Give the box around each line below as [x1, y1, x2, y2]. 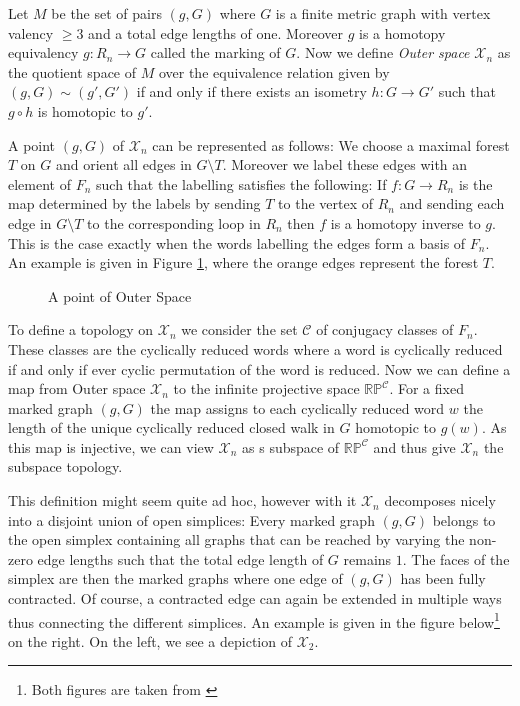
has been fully [400, 568, 486, 589]
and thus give [373, 436, 456, 457]
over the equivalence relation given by [158, 61, 390, 82]
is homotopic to [37, 100, 133, 121]
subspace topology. [8, 456, 123, 477]
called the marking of [150, 42, 281, 63]
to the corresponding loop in [87, 212, 261, 233]
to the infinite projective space [173, 378, 360, 399]
